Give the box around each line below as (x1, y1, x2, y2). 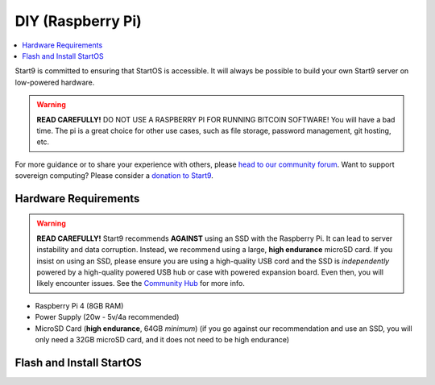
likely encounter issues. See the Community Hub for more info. (36, 279, 245, 288)
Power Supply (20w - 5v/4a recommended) (35, 313, 180, 322)
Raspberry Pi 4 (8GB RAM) (35, 300, 124, 310)
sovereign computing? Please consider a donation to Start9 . (14, 171, 213, 180)
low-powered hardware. (14, 77, 95, 87)
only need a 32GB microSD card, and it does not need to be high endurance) (35, 334, 290, 344)
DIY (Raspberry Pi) (14, 12, 143, 30)
